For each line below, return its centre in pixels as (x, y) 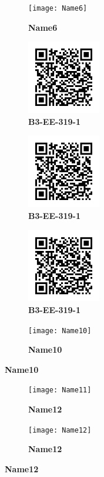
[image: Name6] (58, 8)
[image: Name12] (60, 430)
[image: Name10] (60, 331)
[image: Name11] (60, 390)
